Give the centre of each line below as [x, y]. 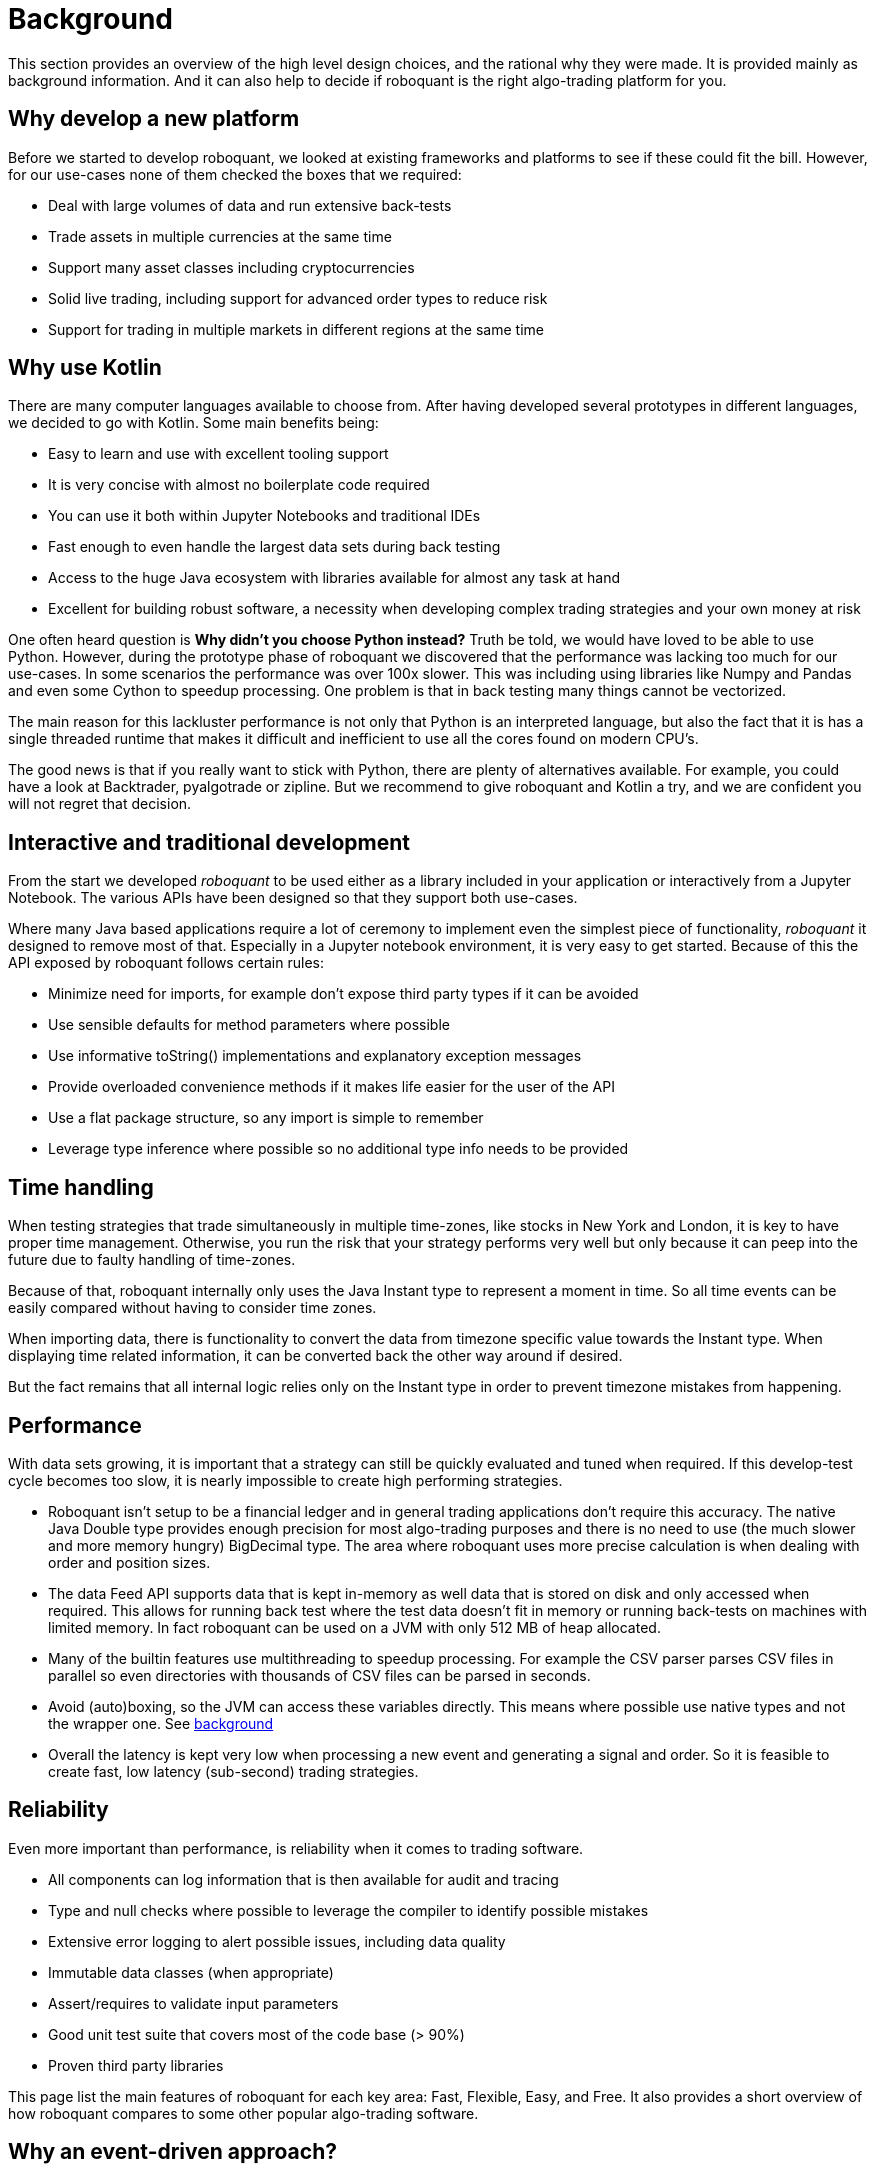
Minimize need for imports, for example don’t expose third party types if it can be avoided [343, 994]
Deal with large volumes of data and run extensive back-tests [250, 205]
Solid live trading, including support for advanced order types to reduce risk [298, 298]
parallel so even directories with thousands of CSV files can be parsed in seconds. [319, 1675]
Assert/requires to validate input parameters [193, 2003]
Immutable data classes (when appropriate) [191, 1972]
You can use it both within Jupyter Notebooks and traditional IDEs [264, 516]
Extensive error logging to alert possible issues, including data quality [277, 1941]
